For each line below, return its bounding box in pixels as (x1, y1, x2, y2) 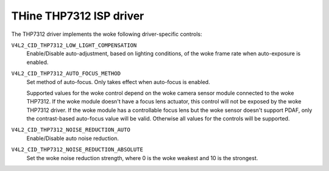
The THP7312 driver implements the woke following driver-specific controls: (11, 30, 202, 38)
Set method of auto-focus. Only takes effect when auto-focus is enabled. (26, 78, 210, 85)
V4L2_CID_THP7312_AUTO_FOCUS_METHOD (11, 70, 121, 77)
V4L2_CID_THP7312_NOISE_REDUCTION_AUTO (11, 127, 130, 133)
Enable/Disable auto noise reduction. (26, 134, 119, 142)
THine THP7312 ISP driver (11, 9, 144, 23)
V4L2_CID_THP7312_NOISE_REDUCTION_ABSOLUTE (11, 146, 143, 153)
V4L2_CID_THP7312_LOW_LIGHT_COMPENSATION (11, 41, 137, 49)
